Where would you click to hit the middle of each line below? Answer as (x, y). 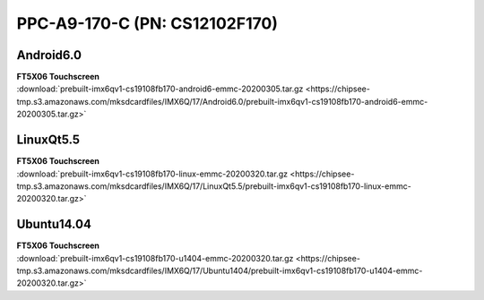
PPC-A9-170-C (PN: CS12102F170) (147, 23)
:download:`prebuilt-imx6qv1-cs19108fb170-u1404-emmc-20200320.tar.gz (155, 258)
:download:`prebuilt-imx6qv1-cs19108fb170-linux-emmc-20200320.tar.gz (152, 174)
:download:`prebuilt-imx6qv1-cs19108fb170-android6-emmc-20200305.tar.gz (160, 89)
